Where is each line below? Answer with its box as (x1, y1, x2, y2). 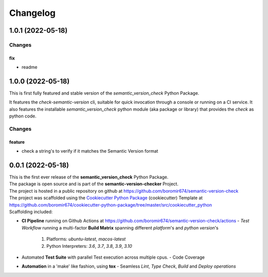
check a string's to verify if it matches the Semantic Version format (21, 148, 158, 154)
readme (21, 64, 38, 70)
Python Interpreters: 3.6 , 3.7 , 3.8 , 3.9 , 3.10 (46, 243, 133, 249)
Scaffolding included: (9, 209, 53, 215)
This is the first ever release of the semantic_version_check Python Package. (9, 174, 169, 180)
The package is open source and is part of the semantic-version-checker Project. (9, 181, 179, 187)
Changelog (9, 7, 56, 18)
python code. (9, 113, 37, 119)
